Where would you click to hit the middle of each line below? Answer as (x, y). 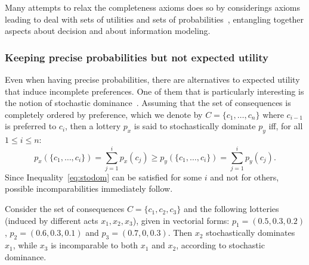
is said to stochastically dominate (195, 126)
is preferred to (31, 126)
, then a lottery (93, 126)
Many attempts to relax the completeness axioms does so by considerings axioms (152, 7)
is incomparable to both (95, 245)
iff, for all (286, 126)
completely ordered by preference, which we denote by (104, 114)
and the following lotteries (231, 209)
